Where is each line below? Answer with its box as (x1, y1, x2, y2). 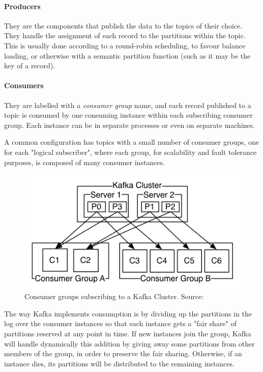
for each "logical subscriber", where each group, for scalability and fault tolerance (4, 146, 257, 157)
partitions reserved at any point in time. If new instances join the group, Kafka (4, 328, 251, 338)
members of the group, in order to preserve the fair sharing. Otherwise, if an (4, 348, 242, 359)
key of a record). (4, 60, 55, 71)
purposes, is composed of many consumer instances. (4, 156, 165, 167)
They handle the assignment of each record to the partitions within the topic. (4, 30, 246, 41)
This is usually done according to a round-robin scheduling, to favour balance (4, 40, 246, 50)
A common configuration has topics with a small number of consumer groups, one (4, 137, 259, 147)
